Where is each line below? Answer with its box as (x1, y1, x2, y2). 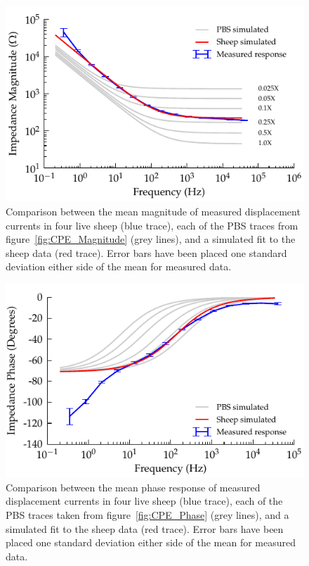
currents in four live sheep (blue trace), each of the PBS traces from (6, 218, 298, 232)
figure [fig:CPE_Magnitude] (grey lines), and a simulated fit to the (6, 232, 296, 246)
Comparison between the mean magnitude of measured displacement (6, 203, 301, 218)
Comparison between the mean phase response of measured (6, 479, 261, 494)
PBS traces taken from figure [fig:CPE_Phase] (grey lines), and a (6, 507, 289, 522)
